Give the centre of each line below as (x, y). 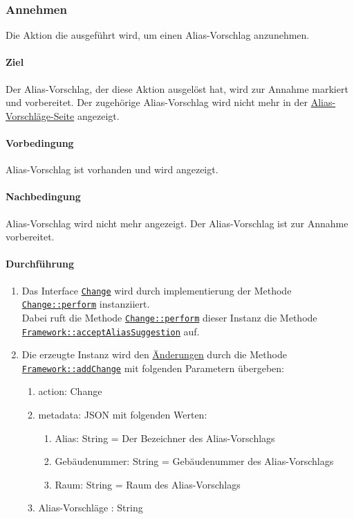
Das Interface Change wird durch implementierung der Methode (157, 290)
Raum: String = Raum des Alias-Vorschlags (148, 484)
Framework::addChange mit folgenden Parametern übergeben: (153, 368)
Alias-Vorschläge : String (91, 508)
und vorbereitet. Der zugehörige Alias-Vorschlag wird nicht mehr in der (157, 102)
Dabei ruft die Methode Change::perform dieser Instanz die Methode (169, 317)
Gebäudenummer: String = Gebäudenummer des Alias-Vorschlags (194, 461)
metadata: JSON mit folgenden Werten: (123, 415)
